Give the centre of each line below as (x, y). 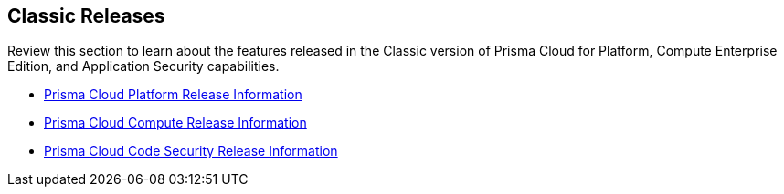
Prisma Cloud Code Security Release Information (191, 151)
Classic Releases (86, 16)
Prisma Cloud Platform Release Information (173, 95)
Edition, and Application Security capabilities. (143, 66)
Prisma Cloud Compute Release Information (175, 123)
